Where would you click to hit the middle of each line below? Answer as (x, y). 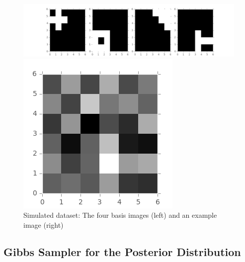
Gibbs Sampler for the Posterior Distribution (122, 251)
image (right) (43, 224)
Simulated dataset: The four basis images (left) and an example (120, 215)
